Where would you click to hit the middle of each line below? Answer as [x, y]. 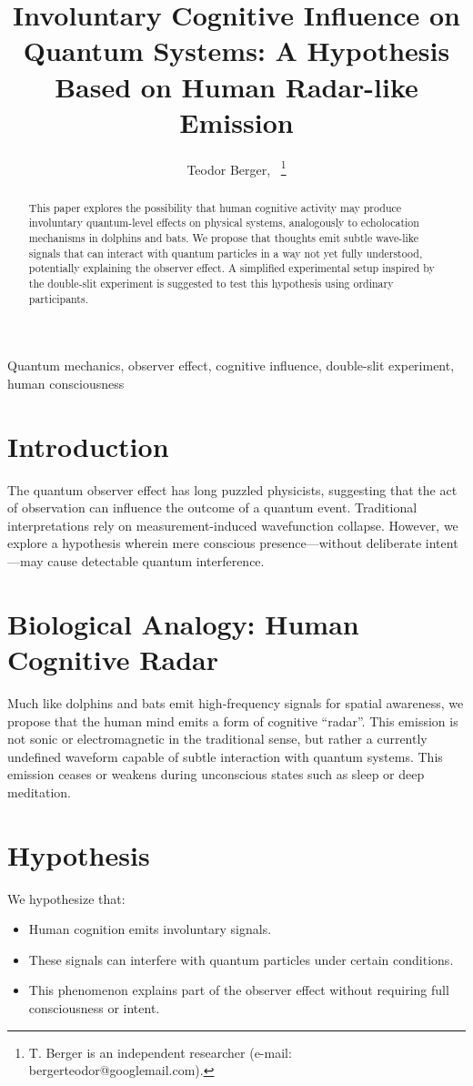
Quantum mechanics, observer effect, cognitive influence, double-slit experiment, [231, 365]
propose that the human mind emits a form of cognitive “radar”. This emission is [233, 721]
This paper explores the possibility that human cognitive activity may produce [215, 207]
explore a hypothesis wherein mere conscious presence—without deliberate [215, 543]
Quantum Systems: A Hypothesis [236, 51]
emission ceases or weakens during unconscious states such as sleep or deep [216, 774]
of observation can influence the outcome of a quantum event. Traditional [212, 507]
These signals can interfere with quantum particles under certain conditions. [241, 959]
